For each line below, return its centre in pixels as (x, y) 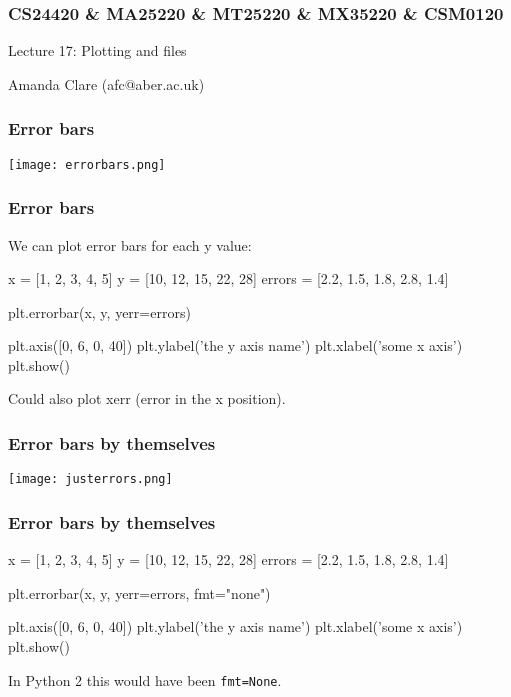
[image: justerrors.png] (90, 479)
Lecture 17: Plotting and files (97, 50)
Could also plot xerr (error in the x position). (147, 398)
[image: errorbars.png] (87, 164)
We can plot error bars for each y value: (130, 244)
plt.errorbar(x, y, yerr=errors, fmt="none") (139, 592)
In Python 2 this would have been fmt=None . (145, 679)
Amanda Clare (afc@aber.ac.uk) (106, 83)
